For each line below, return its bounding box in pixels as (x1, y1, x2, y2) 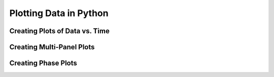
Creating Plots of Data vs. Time (9, 27, 110, 35)
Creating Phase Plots (9, 59, 77, 67)
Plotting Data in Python (9, 8, 109, 19)
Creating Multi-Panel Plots (9, 43, 95, 51)
